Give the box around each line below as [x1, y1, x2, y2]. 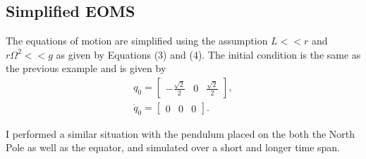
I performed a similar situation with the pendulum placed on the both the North [6, 126, 355, 141]
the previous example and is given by [6, 61, 166, 76]
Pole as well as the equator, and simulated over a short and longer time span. [6, 140, 340, 155]
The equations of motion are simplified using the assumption [6, 33, 268, 48]
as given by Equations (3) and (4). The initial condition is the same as [56, 47, 361, 61]
